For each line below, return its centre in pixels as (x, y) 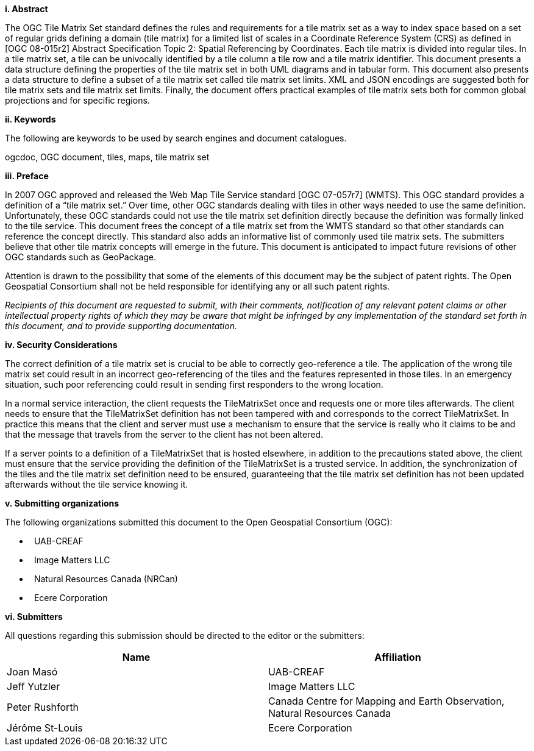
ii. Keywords (30, 119)
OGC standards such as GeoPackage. (81, 257)
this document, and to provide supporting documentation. (121, 326)
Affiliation (398, 657)
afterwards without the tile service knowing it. (97, 484)
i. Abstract (27, 9)
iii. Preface (27, 176)
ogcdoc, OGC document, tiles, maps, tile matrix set (107, 157)
